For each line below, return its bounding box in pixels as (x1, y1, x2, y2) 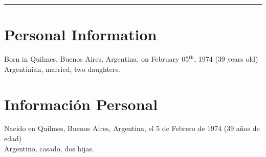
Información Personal (4, 93, 158, 114)
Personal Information (4, 24, 157, 45)
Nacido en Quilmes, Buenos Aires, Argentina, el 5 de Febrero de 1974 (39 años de (4, 123, 260, 134)
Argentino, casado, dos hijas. (4, 143, 94, 153)
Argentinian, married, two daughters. (4, 63, 120, 74)
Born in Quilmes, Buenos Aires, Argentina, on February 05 (4, 54, 189, 64)
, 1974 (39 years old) (194, 54, 258, 64)
